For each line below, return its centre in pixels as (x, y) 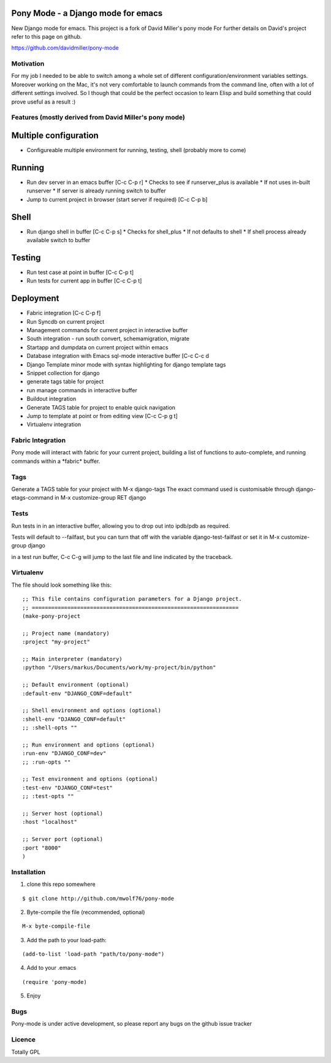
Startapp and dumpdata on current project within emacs (97, 347)
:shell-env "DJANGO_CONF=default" (74, 719)
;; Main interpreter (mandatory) (72, 659)
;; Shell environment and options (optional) (92, 711)
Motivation (28, 64)
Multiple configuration (55, 135)
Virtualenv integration (54, 425)
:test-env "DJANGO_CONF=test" (68, 787)
